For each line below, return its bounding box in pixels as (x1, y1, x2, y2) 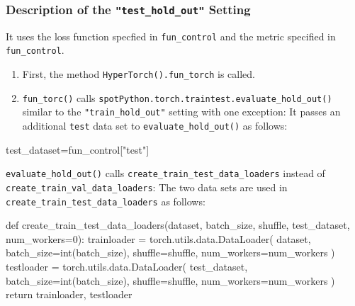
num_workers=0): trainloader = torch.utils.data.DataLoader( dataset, (6, 231, 311, 246)
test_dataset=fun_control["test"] (6, 142, 150, 157)
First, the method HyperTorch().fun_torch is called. (22, 67, 256, 81)
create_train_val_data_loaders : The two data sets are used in (6, 179, 288, 194)
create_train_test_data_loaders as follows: (6, 193, 205, 208)
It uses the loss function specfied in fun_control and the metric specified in (6, 28, 336, 43)
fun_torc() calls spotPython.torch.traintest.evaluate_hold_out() (22, 90, 332, 105)
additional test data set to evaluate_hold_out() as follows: (22, 118, 288, 133)
